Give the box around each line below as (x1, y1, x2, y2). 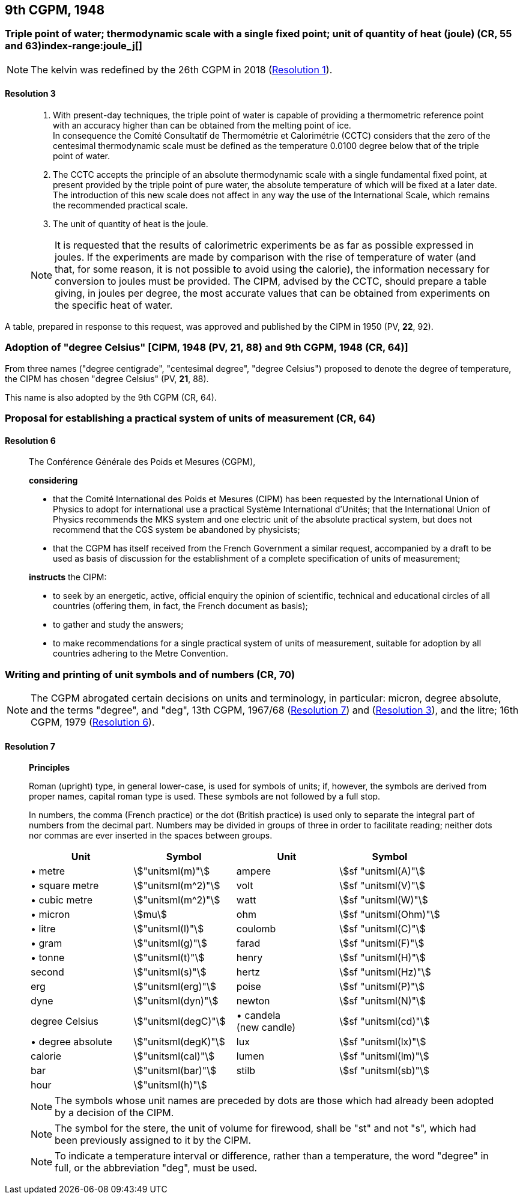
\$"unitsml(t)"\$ (133, 952, 205, 964)
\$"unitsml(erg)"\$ (133, 980, 216, 993)
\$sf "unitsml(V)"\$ (339, 879, 426, 892)
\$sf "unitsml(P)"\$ (339, 980, 425, 993)
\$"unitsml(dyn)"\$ (133, 995, 219, 1007)
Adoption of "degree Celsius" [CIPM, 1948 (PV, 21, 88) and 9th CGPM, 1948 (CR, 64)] (5, 341, 408, 354)
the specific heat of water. (55, 299, 173, 312)
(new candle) (236, 1021, 296, 1034)
